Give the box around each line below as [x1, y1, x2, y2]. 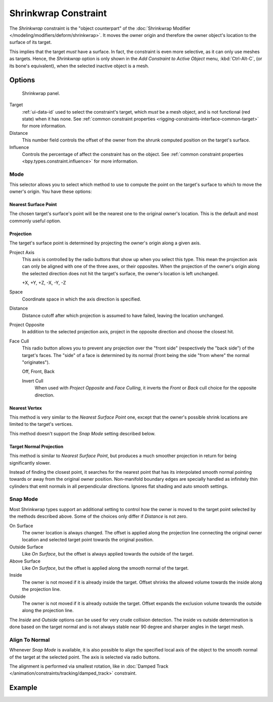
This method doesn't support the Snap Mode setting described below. [9, 430, 156, 436]
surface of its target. [9, 39, 52, 45]
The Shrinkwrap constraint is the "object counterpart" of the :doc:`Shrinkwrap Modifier [9, 25, 191, 31]
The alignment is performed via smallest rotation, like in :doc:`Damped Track [9, 663, 169, 669]
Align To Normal [9, 636, 50, 643]
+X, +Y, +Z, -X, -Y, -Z [22, 280, 66, 286]
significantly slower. [9, 460, 51, 466]
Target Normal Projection [9, 443, 64, 449]
